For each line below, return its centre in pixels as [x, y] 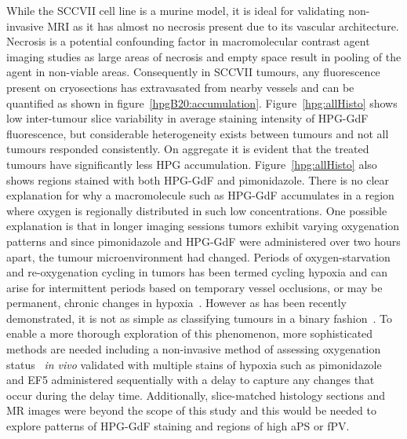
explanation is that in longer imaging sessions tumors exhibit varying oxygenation [203, 226]
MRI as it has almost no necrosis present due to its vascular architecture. [223, 26]
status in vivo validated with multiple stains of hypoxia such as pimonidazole [194, 364]
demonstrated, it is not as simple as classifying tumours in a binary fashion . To [199, 318]
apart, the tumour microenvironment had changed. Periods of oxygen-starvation [198, 256]
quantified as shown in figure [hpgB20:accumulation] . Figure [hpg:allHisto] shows [202, 102]
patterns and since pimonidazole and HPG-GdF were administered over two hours [203, 241]
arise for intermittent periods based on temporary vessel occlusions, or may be [194, 287]
